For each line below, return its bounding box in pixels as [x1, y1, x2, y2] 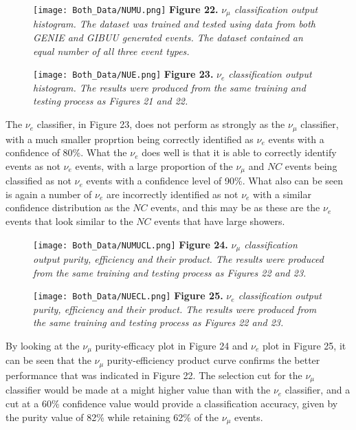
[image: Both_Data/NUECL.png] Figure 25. [33, 288, 223, 303]
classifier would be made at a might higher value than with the [5, 383, 271, 397]
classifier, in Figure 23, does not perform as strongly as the [36, 117, 285, 131]
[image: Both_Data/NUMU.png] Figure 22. [33, 2, 219, 16]
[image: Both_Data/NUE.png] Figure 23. [33, 67, 214, 81]
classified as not [5, 173, 71, 188]
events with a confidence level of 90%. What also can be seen [86, 173, 344, 188]
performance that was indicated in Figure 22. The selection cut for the [5, 367, 302, 382]
